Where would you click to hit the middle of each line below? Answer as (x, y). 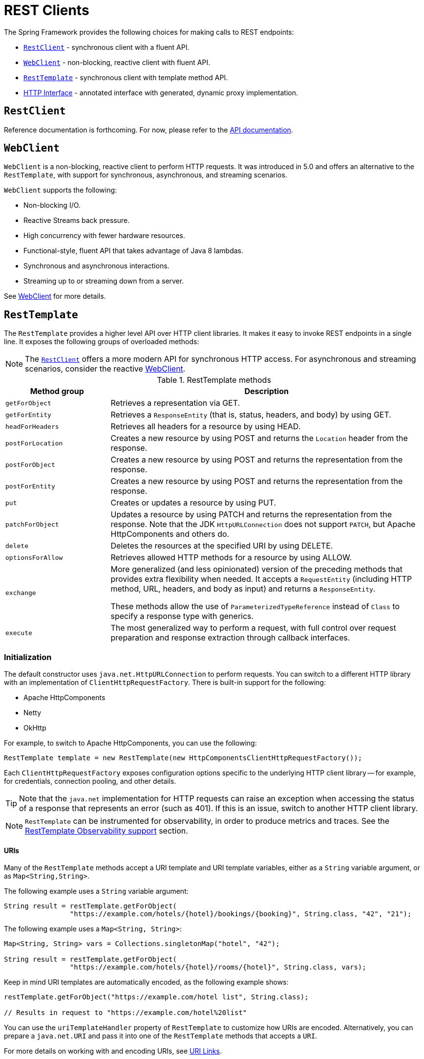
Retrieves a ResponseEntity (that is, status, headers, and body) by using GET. (251, 415)
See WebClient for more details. (55, 296)
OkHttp (35, 728)
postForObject (30, 464)
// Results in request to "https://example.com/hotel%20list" (126, 1013)
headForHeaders (32, 426)
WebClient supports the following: (61, 190)
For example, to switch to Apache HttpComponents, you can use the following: (130, 743)
